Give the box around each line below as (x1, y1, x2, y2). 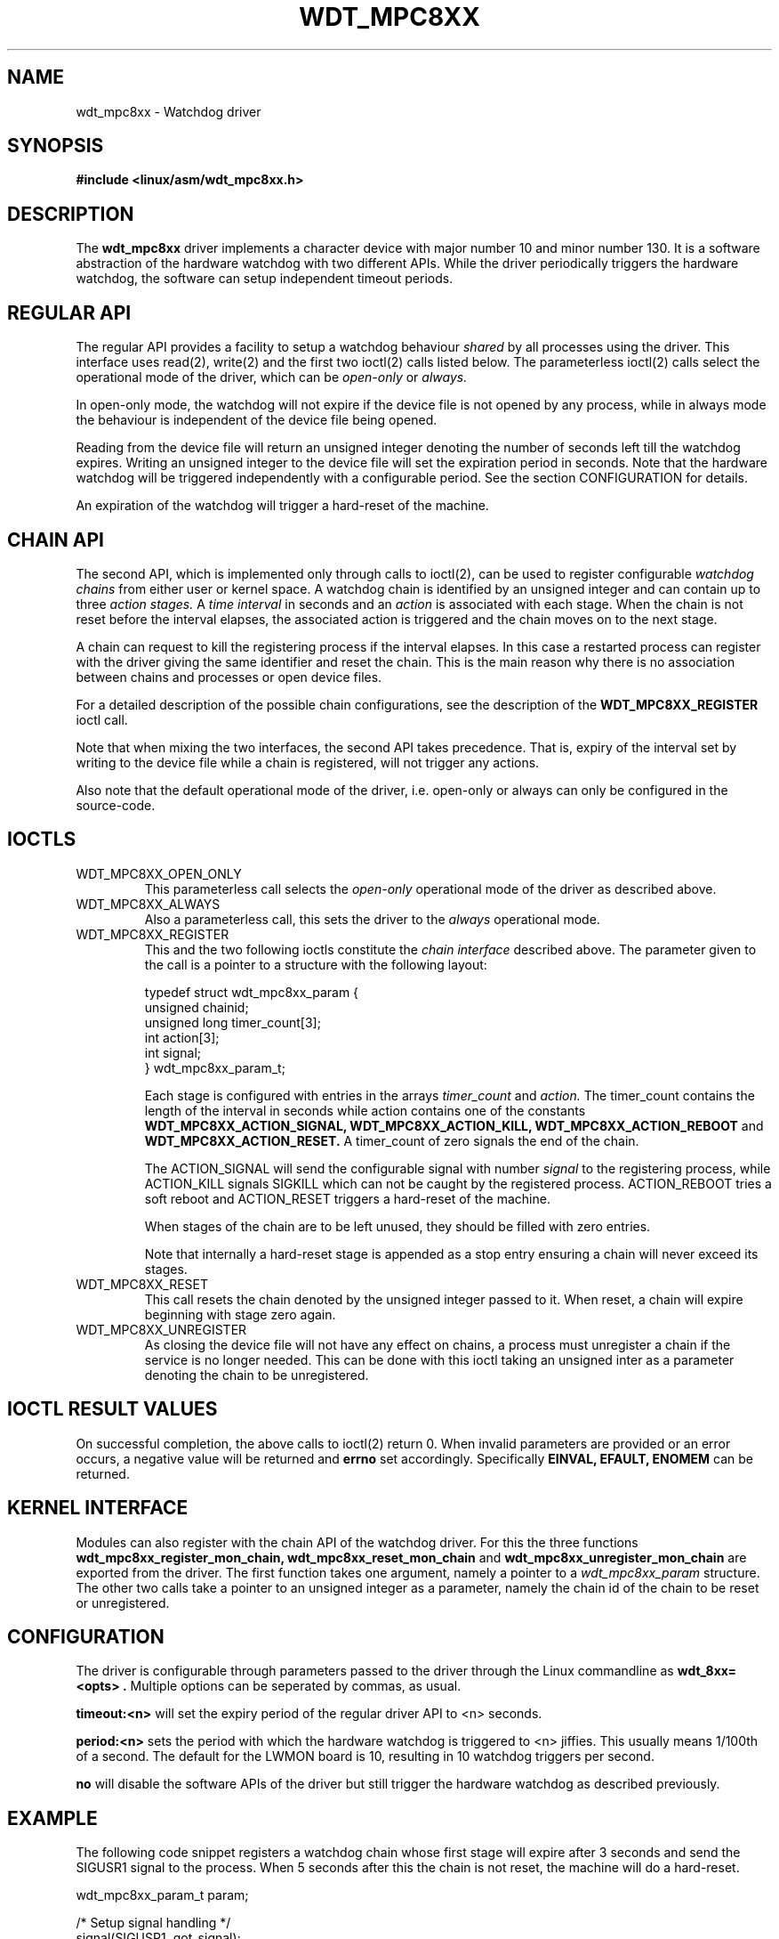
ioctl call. (76, 711, 128, 727)
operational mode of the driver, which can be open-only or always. (76, 369, 468, 385)
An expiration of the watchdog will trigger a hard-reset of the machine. (76, 498, 489, 514)
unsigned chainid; (144, 999, 249, 1015)
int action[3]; (144, 1029, 220, 1045)
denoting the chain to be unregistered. (144, 1367, 369, 1383)
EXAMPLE (7, 1806, 98, 1829)
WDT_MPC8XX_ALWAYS (76, 896, 221, 912)
